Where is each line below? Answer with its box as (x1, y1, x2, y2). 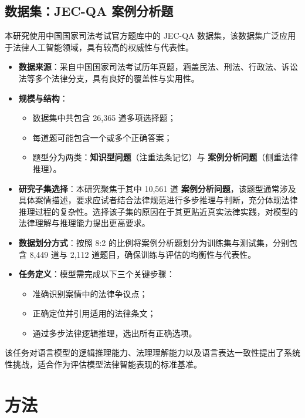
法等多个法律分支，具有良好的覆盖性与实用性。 (18, 72, 199, 84)
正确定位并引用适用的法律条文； (32, 307, 156, 319)
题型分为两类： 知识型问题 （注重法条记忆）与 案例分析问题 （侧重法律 (32, 151, 299, 163)
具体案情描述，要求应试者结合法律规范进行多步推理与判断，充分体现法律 (18, 194, 298, 206)
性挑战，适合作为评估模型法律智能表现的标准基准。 (5, 358, 202, 370)
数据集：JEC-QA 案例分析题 (5, 2, 174, 20)
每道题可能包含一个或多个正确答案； (32, 131, 172, 143)
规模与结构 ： (18, 92, 68, 104)
